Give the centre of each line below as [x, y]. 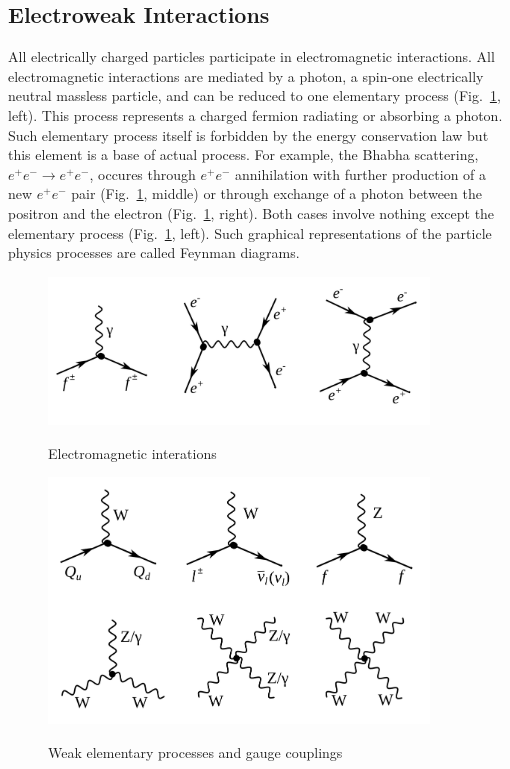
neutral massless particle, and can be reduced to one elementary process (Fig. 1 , [254, 95]
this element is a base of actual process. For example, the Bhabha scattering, [243, 154]
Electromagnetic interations [132, 452]
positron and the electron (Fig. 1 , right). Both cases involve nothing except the [251, 212]
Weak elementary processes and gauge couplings [195, 751]
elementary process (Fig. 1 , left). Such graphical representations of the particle [250, 232]
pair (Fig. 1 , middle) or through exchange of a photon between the [276, 193]
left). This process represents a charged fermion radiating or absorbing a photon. [255, 114]
